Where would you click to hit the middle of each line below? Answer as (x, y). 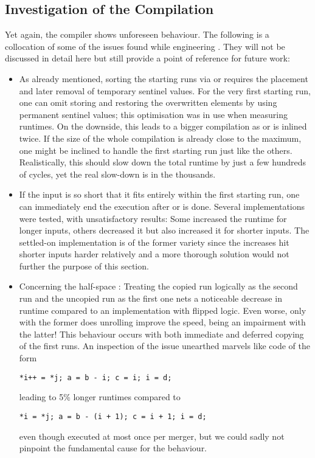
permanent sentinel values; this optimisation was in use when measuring (154, 114)
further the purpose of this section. (84, 265)
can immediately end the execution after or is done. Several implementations (162, 206)
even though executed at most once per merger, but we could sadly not (152, 436)
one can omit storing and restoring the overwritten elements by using (148, 102)
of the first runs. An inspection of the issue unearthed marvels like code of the (164, 346)
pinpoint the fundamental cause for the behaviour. (113, 448)
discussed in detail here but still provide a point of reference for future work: (147, 58)
